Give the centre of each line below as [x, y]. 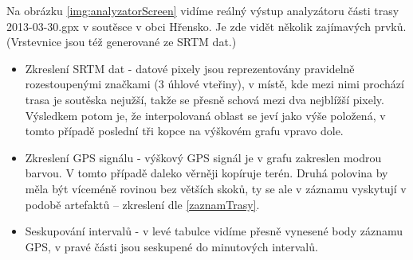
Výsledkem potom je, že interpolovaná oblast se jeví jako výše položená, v [205, 115]
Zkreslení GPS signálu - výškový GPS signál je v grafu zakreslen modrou [203, 157]
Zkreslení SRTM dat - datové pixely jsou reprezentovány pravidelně [190, 68]
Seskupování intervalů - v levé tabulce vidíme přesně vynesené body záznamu [214, 231]
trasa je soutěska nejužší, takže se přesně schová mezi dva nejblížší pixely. [205, 99]
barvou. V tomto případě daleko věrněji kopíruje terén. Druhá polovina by [206, 173]
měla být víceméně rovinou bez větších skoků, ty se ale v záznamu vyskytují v [216, 188]
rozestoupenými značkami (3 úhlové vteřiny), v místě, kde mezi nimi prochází [214, 84]
